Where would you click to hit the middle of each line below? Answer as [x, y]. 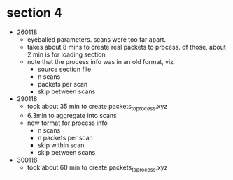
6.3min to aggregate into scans [72, 115]
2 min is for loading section [66, 54]
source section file [64, 69]
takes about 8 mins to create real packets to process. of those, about [127, 47]
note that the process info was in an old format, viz [100, 61]
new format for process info [67, 123]
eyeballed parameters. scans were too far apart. [96, 39]
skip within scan [61, 145]
